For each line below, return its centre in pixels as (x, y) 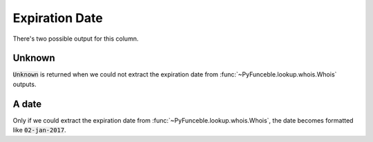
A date (27, 104)
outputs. (25, 84)
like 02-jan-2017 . (40, 130)
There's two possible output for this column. (76, 39)
